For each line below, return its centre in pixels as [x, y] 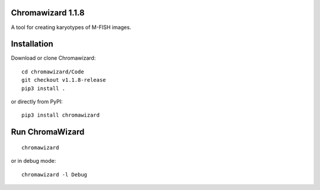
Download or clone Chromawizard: [53, 58]
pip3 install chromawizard [61, 115]
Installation [32, 44]
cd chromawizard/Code [53, 72]
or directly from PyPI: [37, 101]
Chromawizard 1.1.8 [48, 13]
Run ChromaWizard [48, 132]
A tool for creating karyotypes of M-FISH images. [71, 27]
